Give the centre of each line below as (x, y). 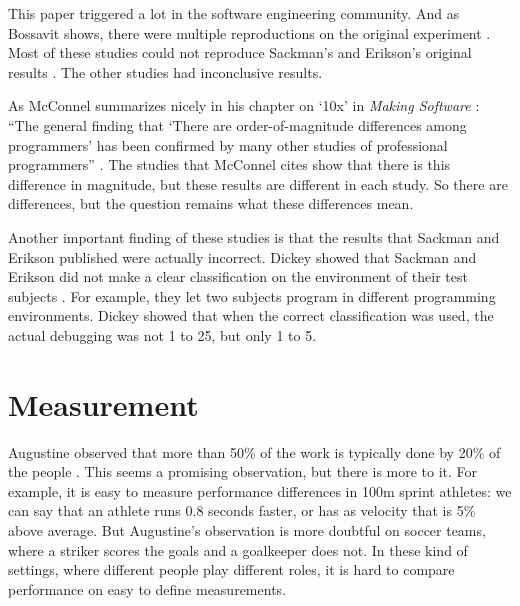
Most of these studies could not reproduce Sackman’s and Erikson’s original (240, 52)
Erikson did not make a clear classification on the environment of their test (238, 276)
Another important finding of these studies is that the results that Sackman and (254, 236)
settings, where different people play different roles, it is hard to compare (231, 569)
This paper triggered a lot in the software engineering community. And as (234, 13)
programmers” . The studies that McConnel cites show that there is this (229, 164)
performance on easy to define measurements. (147, 588)
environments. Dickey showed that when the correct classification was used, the (251, 315)
